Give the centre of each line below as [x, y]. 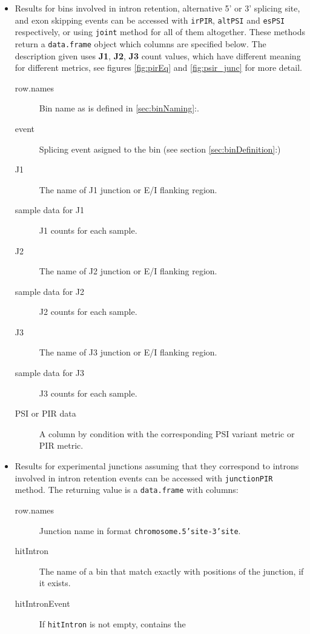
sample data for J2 [50, 291]
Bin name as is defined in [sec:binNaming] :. [119, 108]
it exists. [55, 583]
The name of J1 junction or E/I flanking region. [128, 189]
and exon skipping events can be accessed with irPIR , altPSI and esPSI [150, 20]
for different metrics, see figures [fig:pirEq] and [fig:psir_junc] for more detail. [158, 68]
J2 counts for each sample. [88, 312]
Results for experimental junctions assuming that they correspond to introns [157, 466]
